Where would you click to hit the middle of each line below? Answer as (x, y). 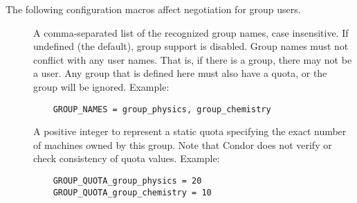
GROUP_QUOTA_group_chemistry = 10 (132, 192)
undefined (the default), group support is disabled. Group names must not (191, 46)
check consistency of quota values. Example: (127, 158)
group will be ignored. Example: (101, 86)
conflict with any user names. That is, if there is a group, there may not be (193, 59)
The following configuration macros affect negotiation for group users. (153, 9)
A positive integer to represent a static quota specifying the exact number (190, 131)
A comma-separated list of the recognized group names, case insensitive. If (191, 32)
